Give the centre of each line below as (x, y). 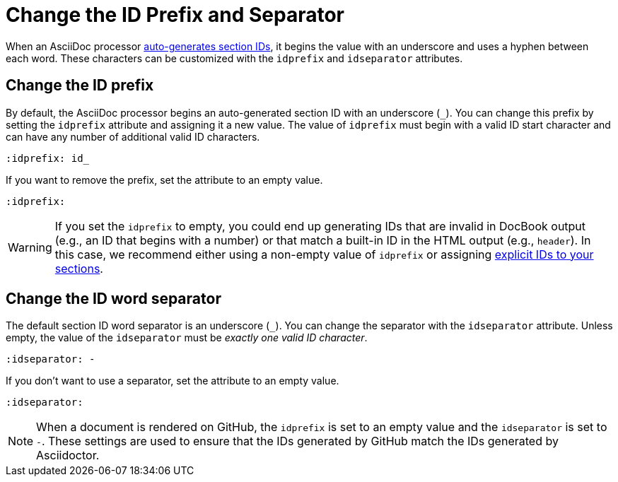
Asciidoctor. (68, 455)
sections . (79, 268)
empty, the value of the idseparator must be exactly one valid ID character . (187, 338)
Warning (30, 247)
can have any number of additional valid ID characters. (133, 136)
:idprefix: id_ (48, 158)
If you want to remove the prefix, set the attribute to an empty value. (164, 180)
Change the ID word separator (113, 299)
